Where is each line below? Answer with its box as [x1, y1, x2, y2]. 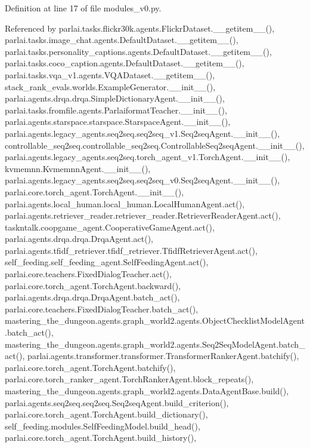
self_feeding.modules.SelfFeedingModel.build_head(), [5, 419, 200, 432]
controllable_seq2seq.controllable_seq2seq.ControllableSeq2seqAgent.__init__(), [5, 139, 305, 151]
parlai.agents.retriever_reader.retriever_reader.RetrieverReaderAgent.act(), [5, 209, 281, 222]
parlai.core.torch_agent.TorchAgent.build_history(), [5, 431, 197, 444]
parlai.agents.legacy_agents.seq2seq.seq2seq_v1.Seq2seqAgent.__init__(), [5, 127, 280, 139]
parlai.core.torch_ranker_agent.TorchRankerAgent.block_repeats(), [5, 373, 254, 385]
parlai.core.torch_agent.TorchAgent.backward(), [5, 279, 181, 291]
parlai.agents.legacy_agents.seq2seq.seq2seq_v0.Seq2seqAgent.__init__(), [5, 174, 280, 186]
